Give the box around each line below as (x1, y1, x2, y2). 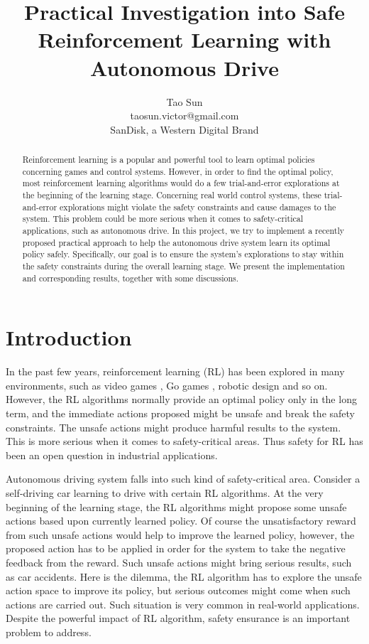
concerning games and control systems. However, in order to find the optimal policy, (22, 165, 334, 177)
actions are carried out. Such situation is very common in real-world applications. (6, 596, 360, 611)
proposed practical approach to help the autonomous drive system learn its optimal (22, 236, 331, 248)
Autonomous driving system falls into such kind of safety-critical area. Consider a (6, 471, 360, 486)
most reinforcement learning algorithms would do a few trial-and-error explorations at (22, 177, 340, 189)
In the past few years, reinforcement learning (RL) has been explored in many (6, 364, 345, 379)
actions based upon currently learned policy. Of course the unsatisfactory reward (6, 513, 356, 528)
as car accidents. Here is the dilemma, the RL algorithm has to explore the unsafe (6, 569, 362, 584)
